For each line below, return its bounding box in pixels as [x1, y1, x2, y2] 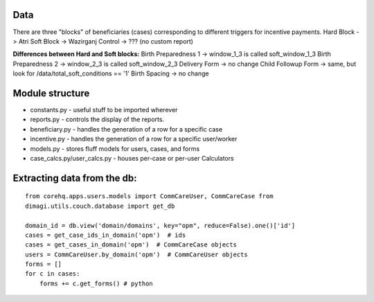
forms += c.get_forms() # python [39, 279, 154, 287]
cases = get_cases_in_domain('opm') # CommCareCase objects [25, 241, 237, 249]
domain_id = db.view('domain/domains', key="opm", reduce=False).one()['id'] [25, 222, 296, 229]
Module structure [12, 87, 90, 99]
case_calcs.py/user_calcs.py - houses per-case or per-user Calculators [30, 154, 235, 162]
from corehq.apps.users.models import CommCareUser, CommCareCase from [25, 193, 274, 200]
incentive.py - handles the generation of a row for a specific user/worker [30, 135, 238, 143]
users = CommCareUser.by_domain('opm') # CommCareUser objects [25, 250, 249, 258]
